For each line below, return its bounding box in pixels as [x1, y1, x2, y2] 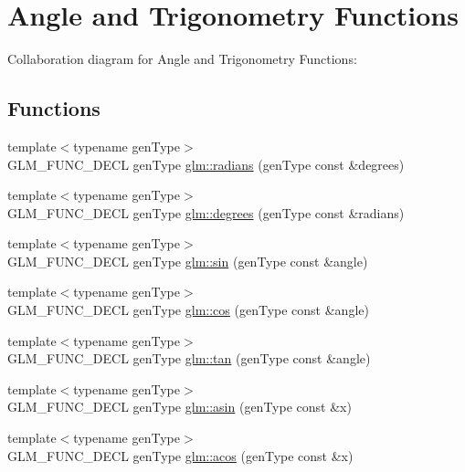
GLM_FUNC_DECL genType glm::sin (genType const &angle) [7, 251, 368, 270]
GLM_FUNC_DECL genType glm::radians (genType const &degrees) [7, 154, 405, 173]
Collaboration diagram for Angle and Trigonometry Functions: [7, 49, 357, 68]
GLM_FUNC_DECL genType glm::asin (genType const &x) [7, 397, 352, 416]
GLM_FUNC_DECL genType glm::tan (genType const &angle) [7, 349, 371, 368]
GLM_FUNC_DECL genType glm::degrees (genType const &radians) [7, 203, 405, 222]
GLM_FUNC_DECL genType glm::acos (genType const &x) [7, 446, 354, 465]
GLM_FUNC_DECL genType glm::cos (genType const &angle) [7, 300, 369, 320]
